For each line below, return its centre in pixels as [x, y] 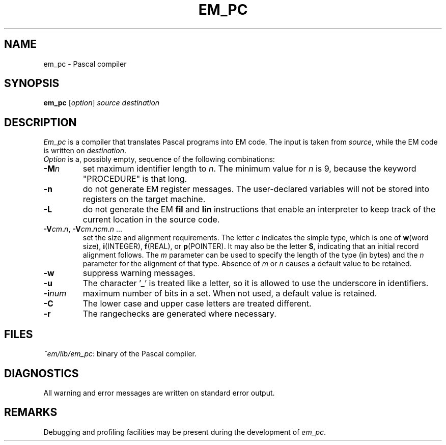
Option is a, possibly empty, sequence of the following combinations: [159, 159]
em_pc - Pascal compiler [85, 64]
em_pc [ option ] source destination [102, 103]
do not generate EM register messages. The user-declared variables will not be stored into [256, 189]
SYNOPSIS [32, 84]
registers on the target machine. [144, 199]
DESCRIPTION [40, 122]
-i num [55, 294]
